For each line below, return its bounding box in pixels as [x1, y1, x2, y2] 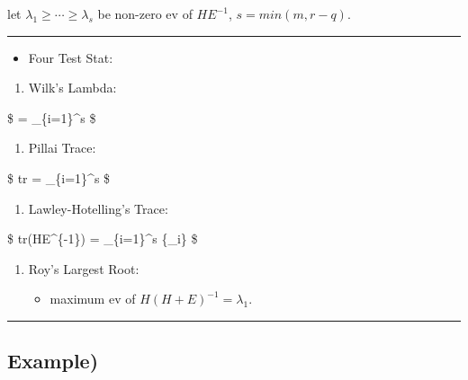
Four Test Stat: [28, 48, 113, 66]
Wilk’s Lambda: [28, 78, 117, 97]
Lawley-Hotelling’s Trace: [28, 199, 168, 217]
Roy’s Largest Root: [28, 259, 139, 278]
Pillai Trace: [28, 138, 96, 157]
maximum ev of [49, 289, 136, 308]
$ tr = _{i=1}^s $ [7, 168, 111, 187]
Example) [7, 347, 99, 375]
